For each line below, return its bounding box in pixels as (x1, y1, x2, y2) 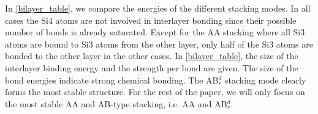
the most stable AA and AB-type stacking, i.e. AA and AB (5, 97, 227, 110)
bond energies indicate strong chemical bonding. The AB (5, 73, 219, 86)
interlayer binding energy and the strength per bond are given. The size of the (5, 61, 298, 74)
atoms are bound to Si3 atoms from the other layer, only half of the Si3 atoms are (5, 37, 313, 50)
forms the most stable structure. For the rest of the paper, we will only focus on (5, 85, 305, 98)
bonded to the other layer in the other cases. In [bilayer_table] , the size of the (5, 49, 298, 62)
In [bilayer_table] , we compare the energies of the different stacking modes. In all (5, 2, 311, 14)
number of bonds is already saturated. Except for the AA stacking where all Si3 (5, 26, 305, 38)
